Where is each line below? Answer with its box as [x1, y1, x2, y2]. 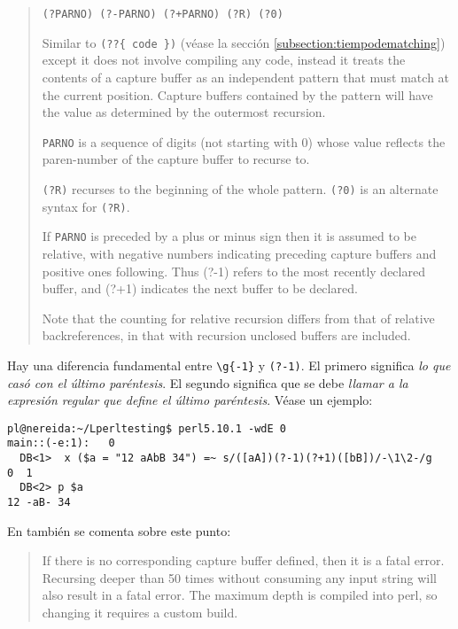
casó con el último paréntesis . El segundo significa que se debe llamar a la [7, 373, 408, 392]
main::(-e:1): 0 [7, 437, 115, 450]
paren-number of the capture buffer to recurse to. [42, 150, 310, 168]
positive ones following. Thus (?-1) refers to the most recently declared [42, 261, 425, 280]
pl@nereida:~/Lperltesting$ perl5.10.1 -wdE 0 [7, 422, 286, 435]
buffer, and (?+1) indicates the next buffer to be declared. [42, 279, 358, 298]
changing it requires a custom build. [42, 603, 238, 622]
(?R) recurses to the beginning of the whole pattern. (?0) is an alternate [42, 179, 439, 198]
